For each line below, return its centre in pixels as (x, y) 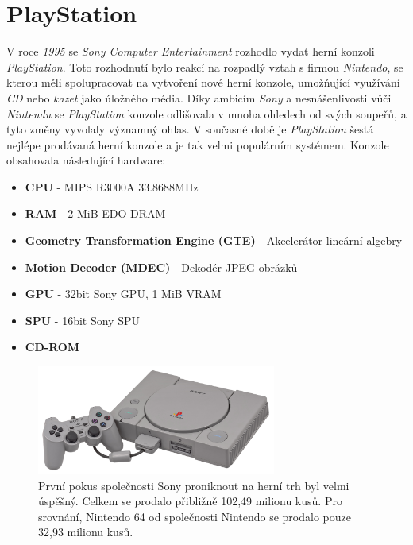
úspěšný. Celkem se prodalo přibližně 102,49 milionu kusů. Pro (190, 501)
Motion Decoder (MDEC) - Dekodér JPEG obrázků (161, 267)
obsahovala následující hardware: (86, 160)
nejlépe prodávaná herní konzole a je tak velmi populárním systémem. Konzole (198, 144)
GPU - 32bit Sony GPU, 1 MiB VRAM (123, 294)
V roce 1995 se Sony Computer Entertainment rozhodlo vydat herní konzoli (191, 51)
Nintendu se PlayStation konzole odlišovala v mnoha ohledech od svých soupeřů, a (206, 113)
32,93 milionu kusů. (86, 532)
